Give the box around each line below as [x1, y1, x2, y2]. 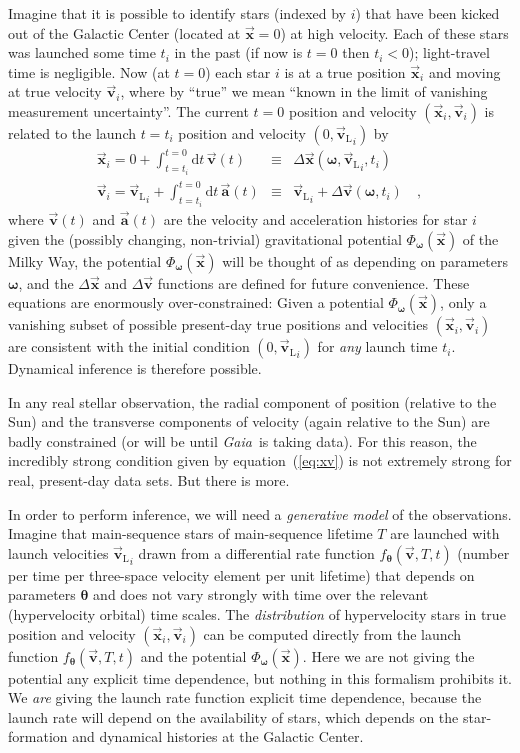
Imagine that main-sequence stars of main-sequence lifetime [8, 523, 373, 544]
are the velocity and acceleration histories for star [163, 208, 468, 229]
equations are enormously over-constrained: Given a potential [8, 292, 384, 313]
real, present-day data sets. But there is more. [8, 470, 290, 491]
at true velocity [8, 81, 102, 102]
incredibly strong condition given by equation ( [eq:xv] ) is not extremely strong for [8, 450, 512, 471]
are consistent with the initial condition [8, 336, 250, 357]
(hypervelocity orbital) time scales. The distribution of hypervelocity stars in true [8, 604, 506, 625]
